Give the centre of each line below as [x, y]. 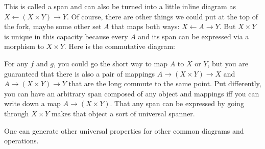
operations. [21, 141]
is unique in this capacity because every [66, 36]
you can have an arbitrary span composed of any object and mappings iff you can [132, 93]
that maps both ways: [146, 26]
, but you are [228, 63]
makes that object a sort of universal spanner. [123, 113]
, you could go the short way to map [111, 63]
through [17, 113]
